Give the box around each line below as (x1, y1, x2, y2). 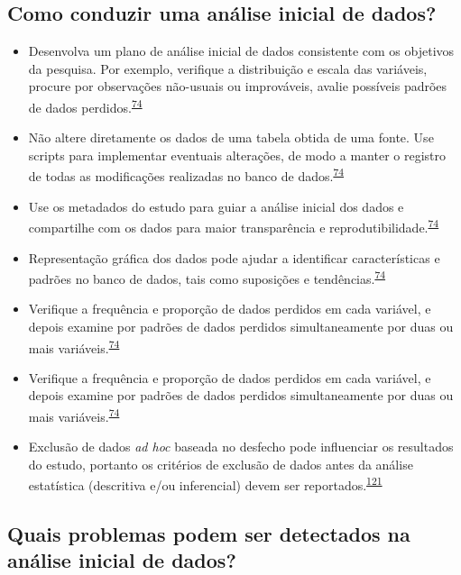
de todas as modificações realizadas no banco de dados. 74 (28, 164, 345, 186)
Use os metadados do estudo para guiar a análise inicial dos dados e (28, 196, 404, 215)
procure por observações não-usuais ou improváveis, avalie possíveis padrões (28, 77, 447, 96)
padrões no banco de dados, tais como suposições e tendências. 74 (28, 267, 386, 287)
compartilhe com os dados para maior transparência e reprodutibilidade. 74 (28, 215, 439, 236)
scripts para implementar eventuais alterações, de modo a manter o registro (28, 145, 447, 164)
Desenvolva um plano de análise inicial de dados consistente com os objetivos (28, 41, 455, 60)
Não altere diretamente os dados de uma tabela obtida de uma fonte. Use (28, 128, 434, 147)
